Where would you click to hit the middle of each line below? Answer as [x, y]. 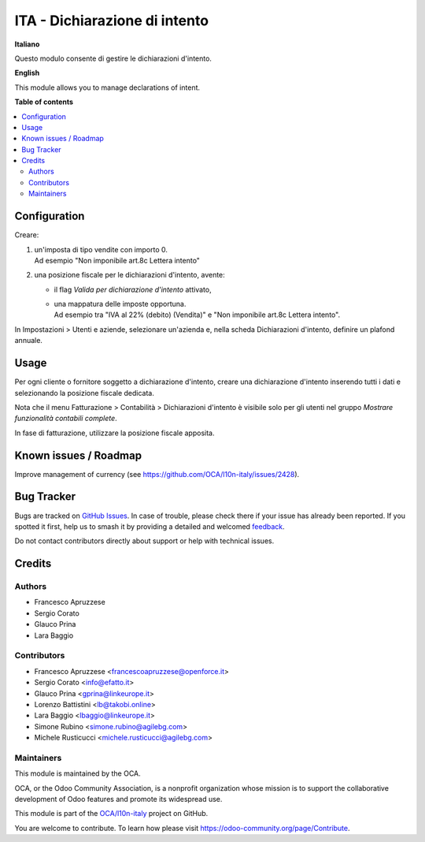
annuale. [29, 341]
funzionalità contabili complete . [66, 419]
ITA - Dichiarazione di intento [111, 20]
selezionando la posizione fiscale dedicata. [85, 393]
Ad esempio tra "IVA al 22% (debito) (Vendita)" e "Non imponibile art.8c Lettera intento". [197, 315]
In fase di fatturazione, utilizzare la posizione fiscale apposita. [115, 433]
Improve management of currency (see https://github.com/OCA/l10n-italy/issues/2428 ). [157, 474]
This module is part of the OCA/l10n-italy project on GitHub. [111, 814]
